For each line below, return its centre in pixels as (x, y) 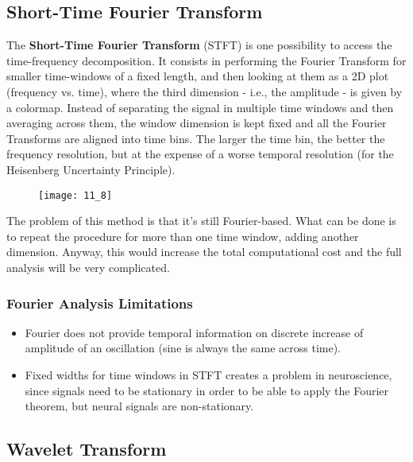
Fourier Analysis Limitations (100, 303)
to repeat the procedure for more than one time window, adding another (183, 236)
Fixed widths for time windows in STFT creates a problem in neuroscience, (208, 374)
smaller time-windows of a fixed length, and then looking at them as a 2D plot (198, 76)
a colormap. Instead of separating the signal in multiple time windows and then (200, 107)
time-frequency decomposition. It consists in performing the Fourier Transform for (206, 60)
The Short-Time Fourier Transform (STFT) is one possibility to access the (199, 45)
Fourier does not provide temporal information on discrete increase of (194, 332)
